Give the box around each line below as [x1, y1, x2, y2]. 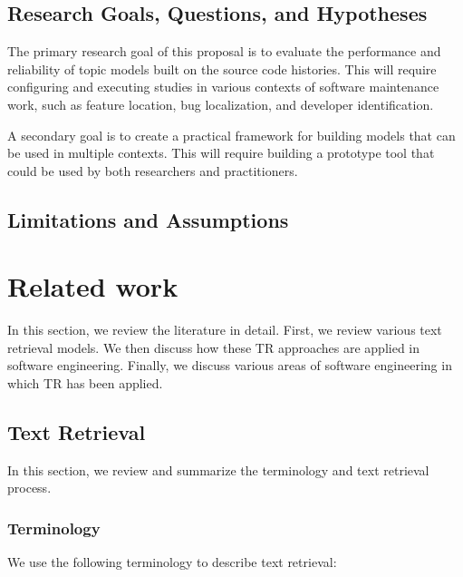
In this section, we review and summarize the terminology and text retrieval [7, 460, 429, 479]
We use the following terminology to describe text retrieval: [7, 553, 337, 572]
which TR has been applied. [7, 374, 163, 393]
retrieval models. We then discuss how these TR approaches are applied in [7, 337, 420, 357]
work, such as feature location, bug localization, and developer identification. [7, 94, 434, 113]
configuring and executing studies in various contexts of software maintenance [7, 77, 439, 96]
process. [7, 478, 52, 497]
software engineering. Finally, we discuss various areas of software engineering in [7, 356, 452, 375]
